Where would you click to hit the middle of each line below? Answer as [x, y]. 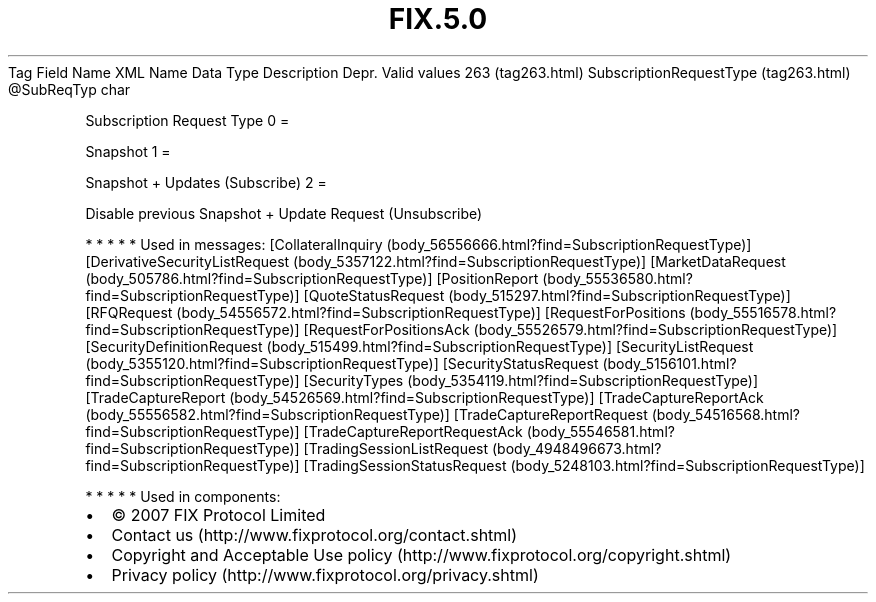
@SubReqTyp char [69, 89]
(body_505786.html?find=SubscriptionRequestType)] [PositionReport [312, 278]
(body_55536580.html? [617, 278]
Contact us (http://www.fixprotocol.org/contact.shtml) [314, 534]
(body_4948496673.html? [576, 448]
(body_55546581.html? [600, 431]
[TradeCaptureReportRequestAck [413, 431]
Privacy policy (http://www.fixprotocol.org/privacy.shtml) [325, 574]
